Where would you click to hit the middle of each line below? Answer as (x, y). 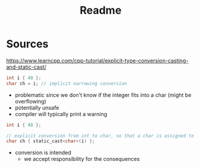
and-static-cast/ (26, 67)
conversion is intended (43, 152)
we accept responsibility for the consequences (82, 159)
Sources (28, 44)
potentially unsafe (37, 108)
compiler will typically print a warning (61, 114)
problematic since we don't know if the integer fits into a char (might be (103, 95)
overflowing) (31, 101)
